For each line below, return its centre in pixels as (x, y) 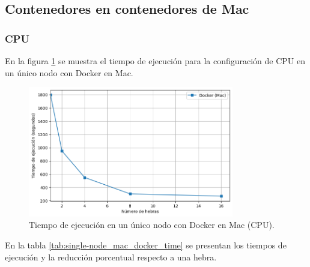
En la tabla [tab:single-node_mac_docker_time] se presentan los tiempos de (146, 244)
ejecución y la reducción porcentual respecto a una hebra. (111, 256)
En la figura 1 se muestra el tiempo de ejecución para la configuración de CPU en (155, 61)
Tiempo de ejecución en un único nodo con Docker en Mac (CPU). (152, 225)
